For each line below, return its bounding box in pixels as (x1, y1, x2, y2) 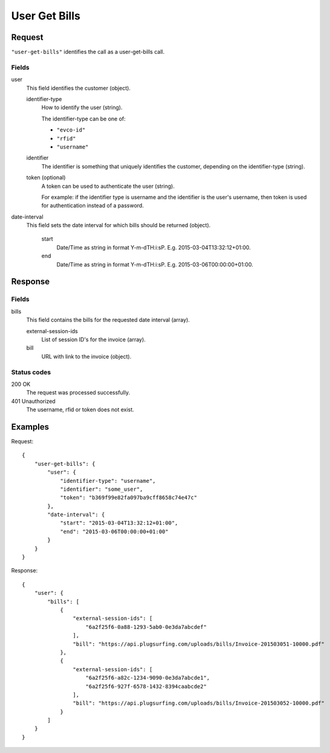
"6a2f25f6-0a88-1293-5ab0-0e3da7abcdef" (85, 623, 207, 630)
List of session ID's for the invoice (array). (41, 336, 146, 343)
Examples (11, 422, 50, 432)
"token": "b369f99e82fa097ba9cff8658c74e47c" (60, 494, 198, 501)
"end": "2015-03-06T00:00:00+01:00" (60, 528, 169, 535)
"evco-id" (56, 127, 86, 133)
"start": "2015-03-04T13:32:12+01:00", (60, 520, 178, 526)
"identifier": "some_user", (60, 485, 143, 493)
